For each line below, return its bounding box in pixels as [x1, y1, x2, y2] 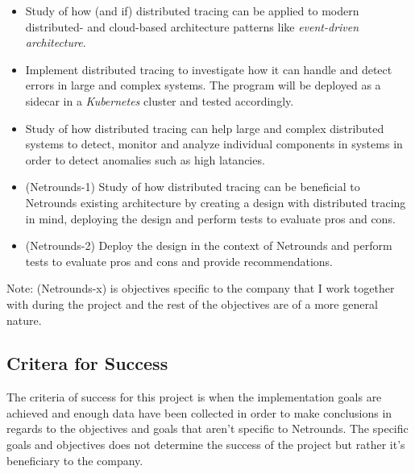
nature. [6, 311, 42, 328]
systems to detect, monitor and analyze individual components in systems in [25, 135, 403, 152]
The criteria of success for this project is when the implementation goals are [6, 389, 382, 405]
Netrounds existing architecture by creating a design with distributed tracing [25, 193, 406, 210]
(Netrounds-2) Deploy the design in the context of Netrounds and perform [25, 237, 392, 254]
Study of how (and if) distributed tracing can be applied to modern [25, 2, 359, 19]
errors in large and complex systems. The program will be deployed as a [25, 77, 381, 94]
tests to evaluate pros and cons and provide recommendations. [25, 252, 334, 269]
